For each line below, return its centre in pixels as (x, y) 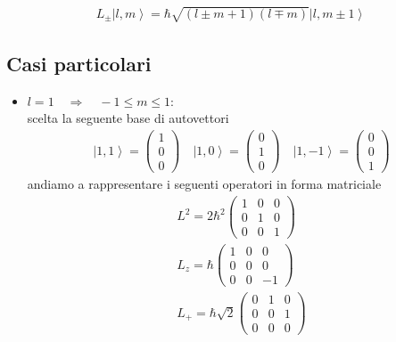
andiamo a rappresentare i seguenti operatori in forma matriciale (204, 184)
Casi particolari (79, 63)
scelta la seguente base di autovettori (128, 118)
